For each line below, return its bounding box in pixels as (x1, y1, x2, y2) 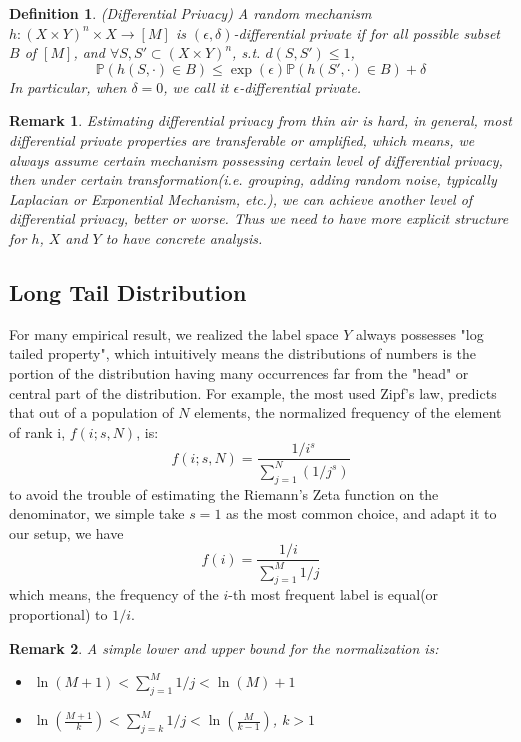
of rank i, (9, 421, 66, 442)
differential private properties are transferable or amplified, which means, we (9, 129, 475, 150)
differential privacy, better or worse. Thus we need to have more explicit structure (9, 208, 509, 229)
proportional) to (9, 604, 108, 625)
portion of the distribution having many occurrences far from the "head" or (9, 362, 469, 383)
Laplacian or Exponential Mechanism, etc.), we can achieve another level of (9, 188, 473, 209)
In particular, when (9, 76, 127, 97)
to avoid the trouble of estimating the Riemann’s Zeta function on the (9, 483, 439, 504)
